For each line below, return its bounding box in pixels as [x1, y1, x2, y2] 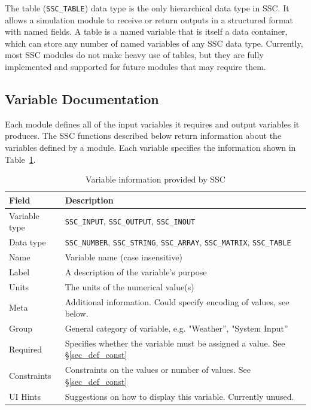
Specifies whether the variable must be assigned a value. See [65, 336, 285, 349]
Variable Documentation [5, 90, 159, 108]
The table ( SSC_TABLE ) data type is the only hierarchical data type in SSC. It [5, 2, 289, 14]
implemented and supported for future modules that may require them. [5, 60, 266, 73]
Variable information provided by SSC [86, 173, 225, 186]
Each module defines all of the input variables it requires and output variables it [5, 117, 300, 130]
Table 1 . [5, 153, 36, 165]
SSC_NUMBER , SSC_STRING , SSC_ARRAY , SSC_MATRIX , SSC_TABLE [65, 236, 291, 248]
